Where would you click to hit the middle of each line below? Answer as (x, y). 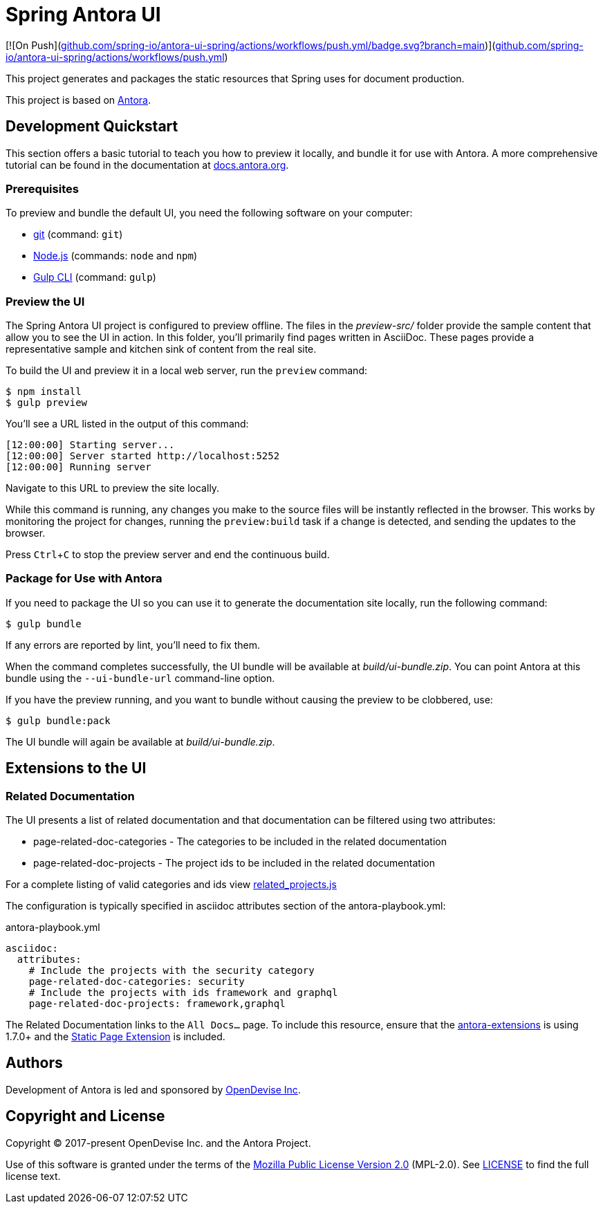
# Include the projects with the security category (171, 971)
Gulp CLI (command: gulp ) (95, 277)
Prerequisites (42, 188)
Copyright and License (85, 1116)
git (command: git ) (78, 234)
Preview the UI (45, 301)
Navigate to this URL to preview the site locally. (113, 488)
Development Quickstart (92, 127)
